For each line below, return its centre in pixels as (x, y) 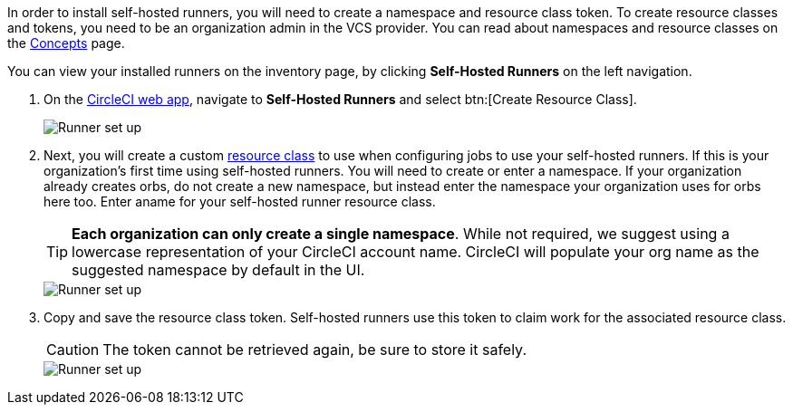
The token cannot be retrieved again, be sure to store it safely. (315, 350)
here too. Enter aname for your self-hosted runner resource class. (240, 201)
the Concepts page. (66, 43)
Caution (73, 350)
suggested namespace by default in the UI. (218, 270)
